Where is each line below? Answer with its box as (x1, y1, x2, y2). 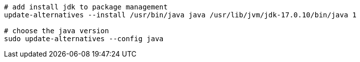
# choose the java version (4, 27, 109, 35)
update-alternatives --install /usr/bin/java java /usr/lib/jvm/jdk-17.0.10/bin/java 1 (4, 11, 357, 19)
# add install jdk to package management (4, 3, 168, 11)
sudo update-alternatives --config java (4, 35, 164, 43)
